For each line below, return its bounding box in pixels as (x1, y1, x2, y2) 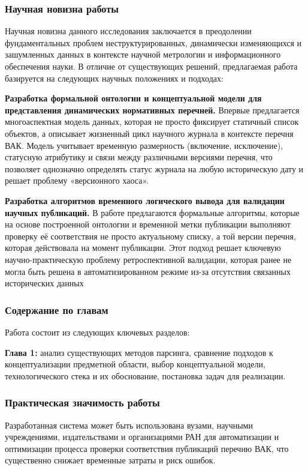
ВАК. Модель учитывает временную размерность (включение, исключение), (5, 139, 283, 151)
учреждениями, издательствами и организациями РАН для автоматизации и (5, 430, 279, 443)
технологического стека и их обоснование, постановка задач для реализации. (5, 369, 286, 382)
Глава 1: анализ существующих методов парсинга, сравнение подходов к (5, 346, 273, 358)
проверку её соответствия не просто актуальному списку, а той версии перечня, (5, 229, 296, 242)
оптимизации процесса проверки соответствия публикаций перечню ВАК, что (5, 442, 289, 454)
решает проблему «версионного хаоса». (5, 174, 149, 187)
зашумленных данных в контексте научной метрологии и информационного (5, 48, 281, 61)
